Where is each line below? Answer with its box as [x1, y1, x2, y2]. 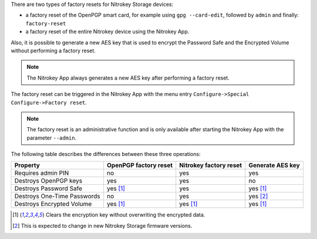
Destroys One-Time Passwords [14, 192, 100, 200]
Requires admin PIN [14, 169, 69, 177]
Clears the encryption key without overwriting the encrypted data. [45, 211, 205, 218]
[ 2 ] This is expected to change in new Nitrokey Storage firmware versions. [12, 222, 193, 229]
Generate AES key [248, 161, 301, 170]
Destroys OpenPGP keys [14, 177, 82, 185]
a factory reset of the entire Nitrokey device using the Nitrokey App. [25, 28, 190, 35]
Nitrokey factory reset [179, 161, 242, 170]
